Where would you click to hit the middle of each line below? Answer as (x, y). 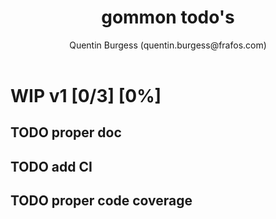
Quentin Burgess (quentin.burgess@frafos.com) (168, 45)
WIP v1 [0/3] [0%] (86, 95)
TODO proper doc (66, 132)
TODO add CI (51, 166)
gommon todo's (168, 17)
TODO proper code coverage (101, 201)
